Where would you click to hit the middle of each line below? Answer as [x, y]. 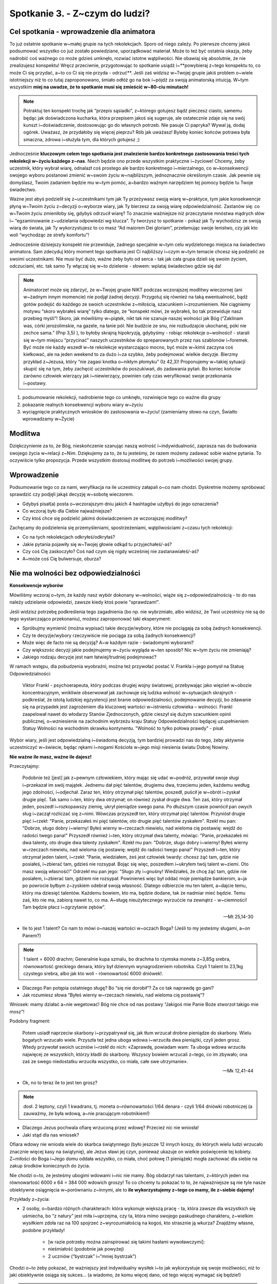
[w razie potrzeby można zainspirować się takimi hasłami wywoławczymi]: [126, 1242]
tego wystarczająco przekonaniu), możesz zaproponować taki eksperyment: [90, 619]
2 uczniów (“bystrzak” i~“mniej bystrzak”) [92, 1256]
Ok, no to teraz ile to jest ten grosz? [60, 1082]
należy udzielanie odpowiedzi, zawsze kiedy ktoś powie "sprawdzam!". [85, 602]
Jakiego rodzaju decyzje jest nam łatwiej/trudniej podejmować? [89, 657]
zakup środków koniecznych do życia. [50, 1166]
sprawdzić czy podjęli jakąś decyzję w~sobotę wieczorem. [72, 494]
